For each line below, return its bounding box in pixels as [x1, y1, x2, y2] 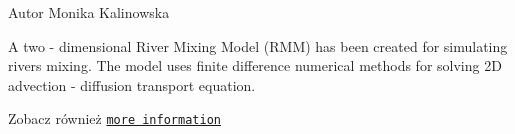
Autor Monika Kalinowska [8, 2, 170, 22]
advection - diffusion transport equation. [8, 74, 256, 95]
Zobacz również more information [8, 108, 221, 129]
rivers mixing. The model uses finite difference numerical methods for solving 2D [8, 55, 502, 76]
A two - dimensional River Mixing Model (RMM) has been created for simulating [8, 35, 508, 56]
